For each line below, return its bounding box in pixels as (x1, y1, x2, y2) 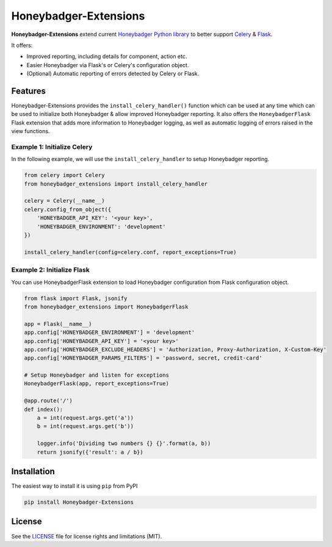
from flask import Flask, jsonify (24, 295, 128, 302)
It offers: (11, 42, 33, 49)
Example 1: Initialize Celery (11, 142, 93, 151)
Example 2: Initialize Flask (11, 266, 90, 274)
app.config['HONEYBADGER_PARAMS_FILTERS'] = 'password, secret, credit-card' (24, 355, 262, 361)
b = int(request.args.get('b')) (37, 423, 134, 430)
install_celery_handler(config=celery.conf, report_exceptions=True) (24, 248, 237, 256)
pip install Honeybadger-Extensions (24, 499, 134, 506)
